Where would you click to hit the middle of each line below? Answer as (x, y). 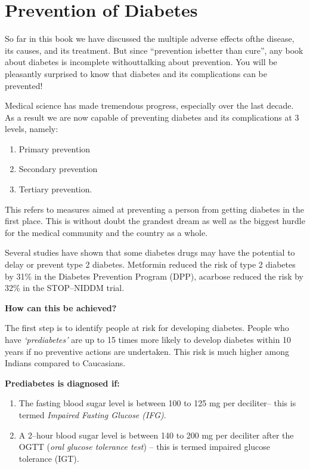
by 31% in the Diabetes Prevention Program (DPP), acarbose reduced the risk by (154, 276)
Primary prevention (55, 148)
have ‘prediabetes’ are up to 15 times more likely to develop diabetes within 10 (148, 339)
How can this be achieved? (61, 307)
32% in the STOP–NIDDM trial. (65, 288)
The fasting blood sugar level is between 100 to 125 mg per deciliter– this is (157, 403)
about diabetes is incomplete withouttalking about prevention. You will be (141, 62)
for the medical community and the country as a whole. (106, 232)
